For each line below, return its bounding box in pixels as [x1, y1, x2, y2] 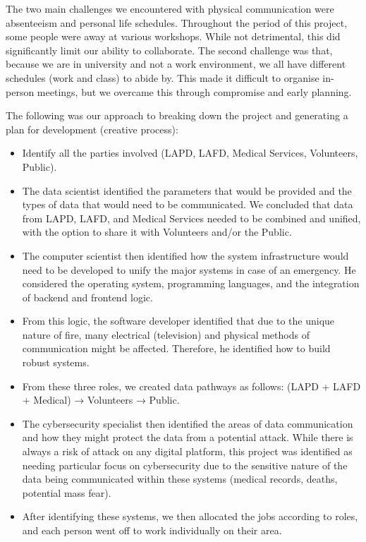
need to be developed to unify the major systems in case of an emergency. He [22, 262, 356, 277]
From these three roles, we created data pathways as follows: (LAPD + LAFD [22, 378, 361, 393]
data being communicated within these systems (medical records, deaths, [22, 471, 338, 486]
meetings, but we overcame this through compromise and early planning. [37, 84, 352, 99]
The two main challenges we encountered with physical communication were [6, 1, 334, 16]
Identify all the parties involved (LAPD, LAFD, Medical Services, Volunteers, [22, 145, 358, 160]
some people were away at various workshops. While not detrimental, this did [6, 29, 341, 44]
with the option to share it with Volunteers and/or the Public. [22, 224, 292, 239]
